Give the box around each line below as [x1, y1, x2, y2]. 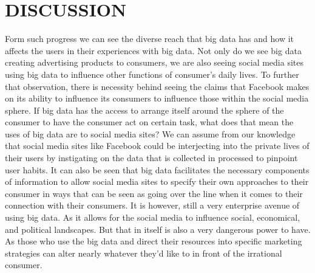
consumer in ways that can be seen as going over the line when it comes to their [5, 187, 303, 199]
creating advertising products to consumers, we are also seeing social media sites [5, 56, 303, 69]
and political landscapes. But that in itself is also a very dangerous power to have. [5, 223, 311, 235]
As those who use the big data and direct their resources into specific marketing [5, 235, 302, 247]
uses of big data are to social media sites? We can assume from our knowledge [5, 127, 296, 140]
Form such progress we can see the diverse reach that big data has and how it [5, 32, 294, 45]
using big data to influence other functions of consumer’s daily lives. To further [5, 67, 299, 80]
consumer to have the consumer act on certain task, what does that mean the [5, 116, 294, 128]
